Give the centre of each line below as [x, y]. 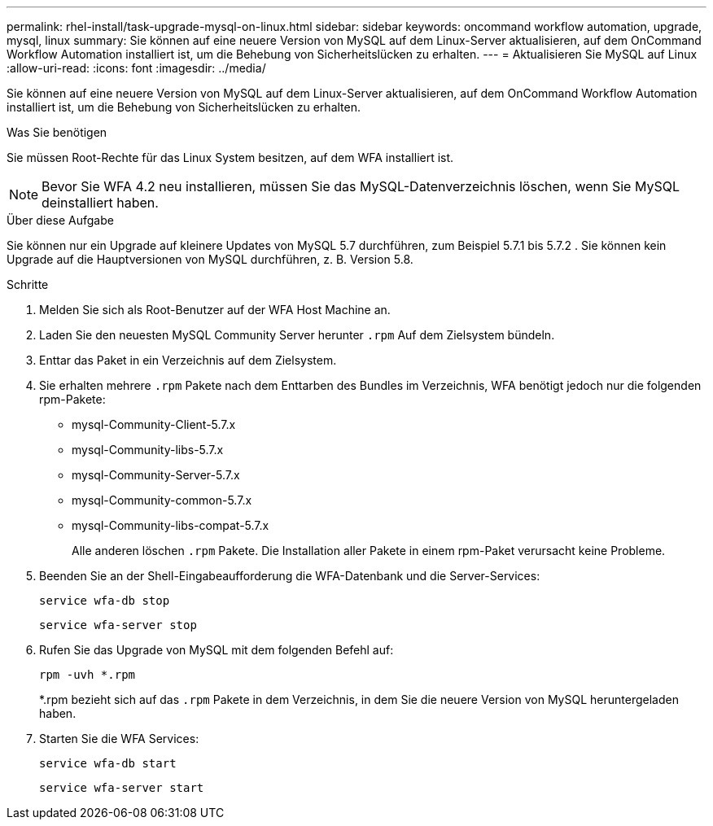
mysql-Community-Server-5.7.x [156, 475]
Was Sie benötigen [57, 132]
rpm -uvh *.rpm [87, 675]
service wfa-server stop [118, 625]
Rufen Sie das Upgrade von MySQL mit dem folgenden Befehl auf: [217, 650]
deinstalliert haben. [100, 203]
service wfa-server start [122, 788]
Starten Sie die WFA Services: [119, 739]
